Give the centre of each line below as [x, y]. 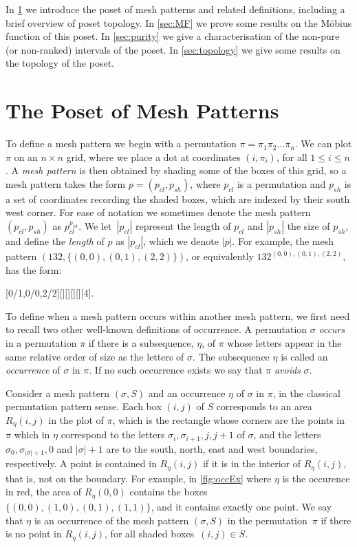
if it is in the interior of [251, 463]
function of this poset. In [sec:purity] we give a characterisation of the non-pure [173, 36]
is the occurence [316, 478]
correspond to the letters [113, 435]
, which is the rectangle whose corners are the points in [229, 420]
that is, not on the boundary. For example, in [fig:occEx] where [139, 478]
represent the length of [183, 226]
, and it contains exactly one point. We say [241, 506]
